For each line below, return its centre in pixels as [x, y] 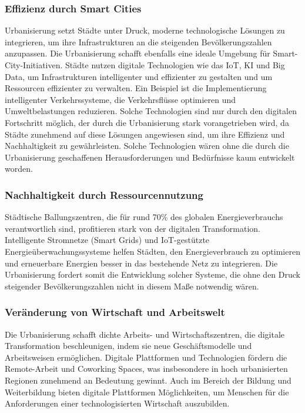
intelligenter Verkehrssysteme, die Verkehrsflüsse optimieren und [120, 99]
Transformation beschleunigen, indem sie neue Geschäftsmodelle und [128, 346]
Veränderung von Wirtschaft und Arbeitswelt [115, 312]
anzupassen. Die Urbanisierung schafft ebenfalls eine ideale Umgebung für [138, 53]
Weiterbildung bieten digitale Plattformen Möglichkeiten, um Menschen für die [147, 392]
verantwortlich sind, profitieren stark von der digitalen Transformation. [133, 228]
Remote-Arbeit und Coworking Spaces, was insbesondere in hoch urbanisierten [146, 369]
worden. [19, 169]
